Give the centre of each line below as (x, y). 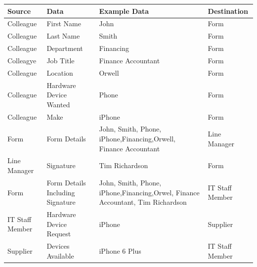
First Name (64, 23)
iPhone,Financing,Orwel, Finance (149, 192)
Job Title (61, 60)
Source (19, 11)
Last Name (63, 36)
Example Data (124, 11)
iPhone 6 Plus (120, 250)
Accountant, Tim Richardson (143, 202)
